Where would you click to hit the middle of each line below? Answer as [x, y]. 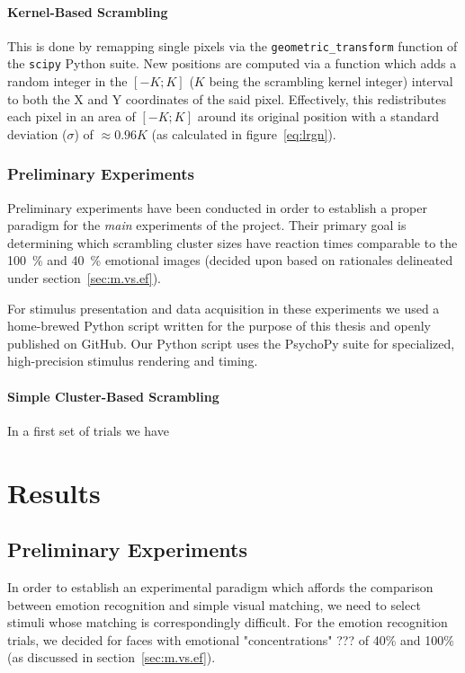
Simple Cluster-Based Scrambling [113, 396]
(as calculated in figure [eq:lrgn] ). [244, 133]
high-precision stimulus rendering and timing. [133, 361]
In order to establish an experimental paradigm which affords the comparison [220, 587]
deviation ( [37, 133]
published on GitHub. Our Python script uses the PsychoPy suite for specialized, [231, 343]
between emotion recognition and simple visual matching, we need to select [214, 604]
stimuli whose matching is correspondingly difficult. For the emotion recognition [228, 622]
